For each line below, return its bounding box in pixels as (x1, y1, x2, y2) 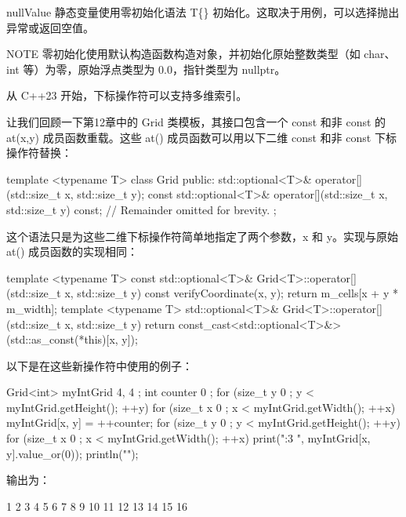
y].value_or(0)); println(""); (6, 445, 139, 461)
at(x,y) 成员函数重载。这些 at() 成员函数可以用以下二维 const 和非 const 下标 (6, 129, 397, 145)
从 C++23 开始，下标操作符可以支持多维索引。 (6, 87, 248, 104)
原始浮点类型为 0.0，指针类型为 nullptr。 (78, 60, 286, 77)
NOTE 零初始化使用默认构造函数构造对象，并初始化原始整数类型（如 (6, 46, 361, 62)
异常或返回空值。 (6, 19, 94, 35)
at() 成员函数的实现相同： (6, 243, 138, 260)
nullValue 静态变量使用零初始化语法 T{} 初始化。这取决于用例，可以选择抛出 (6, 4, 400, 20)
